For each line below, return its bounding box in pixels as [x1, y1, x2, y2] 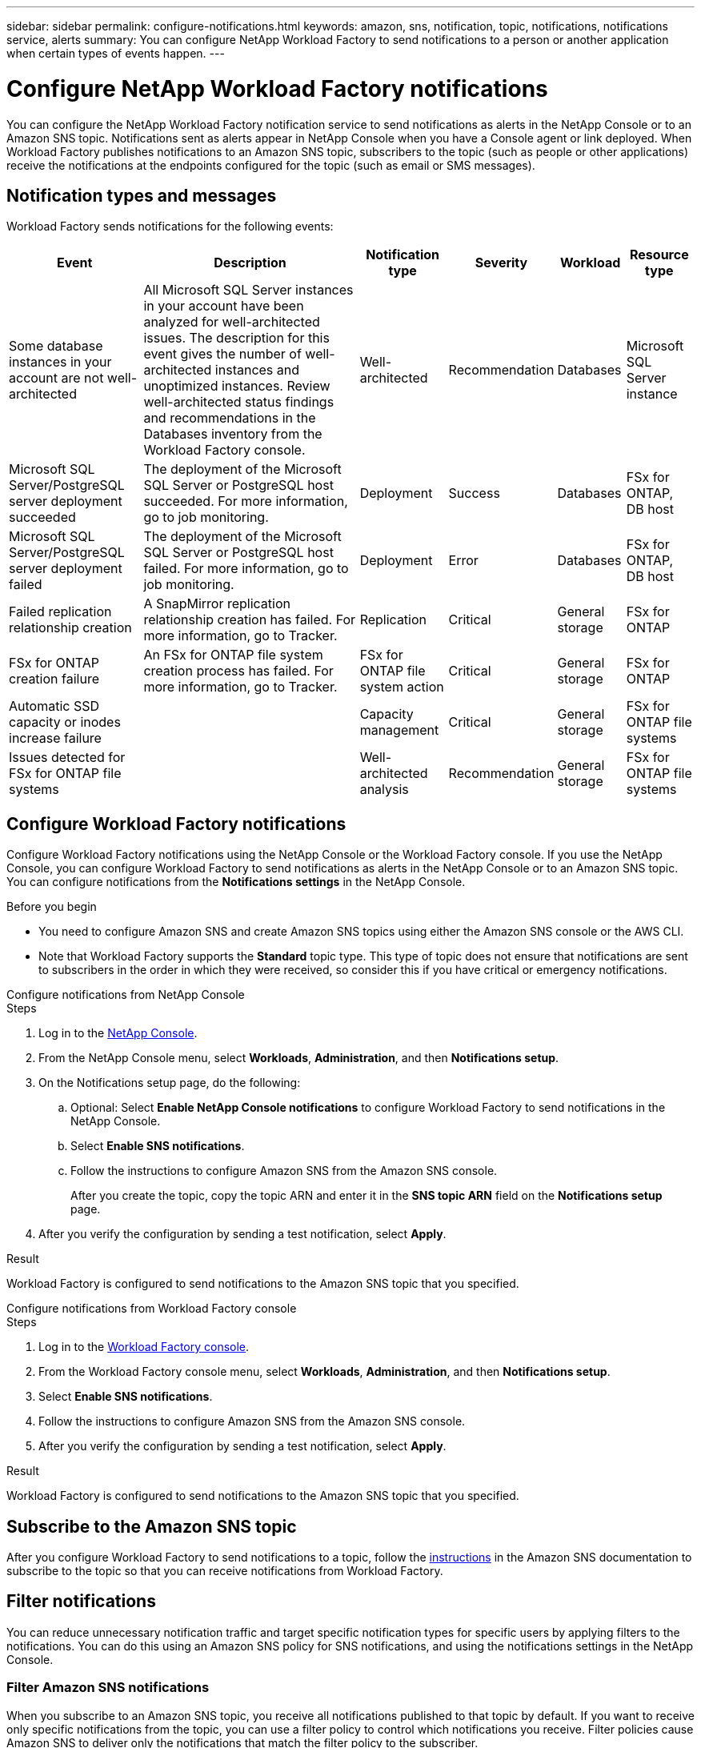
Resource [630, 247, 689, 263]
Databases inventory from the [143, 426, 322, 443]
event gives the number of [143, 346, 302, 363]
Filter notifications [6, 1591, 156, 1612]
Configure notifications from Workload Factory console [6, 1301, 297, 1316]
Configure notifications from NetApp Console [6, 988, 245, 1002]
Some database [9, 338, 103, 355]
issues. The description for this [143, 330, 330, 347]
